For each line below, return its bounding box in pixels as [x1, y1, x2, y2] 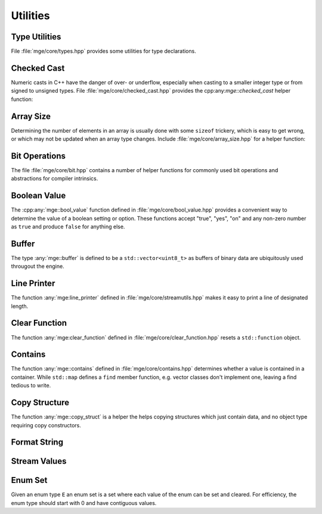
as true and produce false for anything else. [11, 223, 125, 230]
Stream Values [11, 456, 67, 466]
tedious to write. [11, 382, 51, 389]
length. [11, 302, 29, 310]
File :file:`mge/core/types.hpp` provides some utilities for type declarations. [11, 48, 196, 55]
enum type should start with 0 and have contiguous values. [11, 499, 157, 506]
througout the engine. [11, 263, 65, 270]
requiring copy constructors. [11, 421, 82, 429]
